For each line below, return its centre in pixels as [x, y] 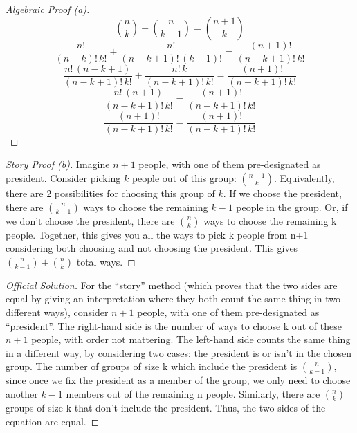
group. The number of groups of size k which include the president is [152, 366]
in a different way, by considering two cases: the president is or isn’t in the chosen [178, 352]
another [22, 393]
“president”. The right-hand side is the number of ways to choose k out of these [174, 325]
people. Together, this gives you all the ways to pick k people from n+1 [157, 234]
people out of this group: [184, 178]
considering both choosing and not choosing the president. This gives [152, 248]
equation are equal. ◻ [53, 421]
